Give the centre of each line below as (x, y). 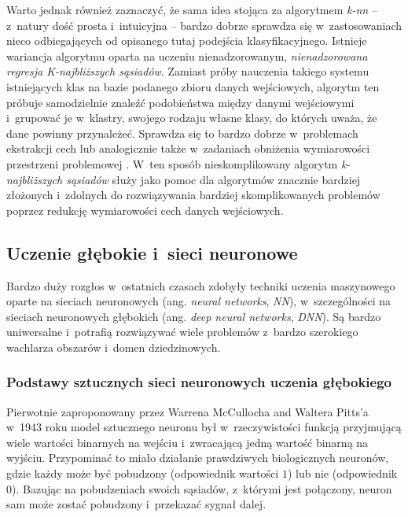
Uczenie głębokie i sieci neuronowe (152, 252)
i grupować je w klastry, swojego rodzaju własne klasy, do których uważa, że (192, 118)
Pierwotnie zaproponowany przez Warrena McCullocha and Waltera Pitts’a (187, 411)
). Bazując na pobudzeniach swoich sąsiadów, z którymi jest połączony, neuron (202, 488)
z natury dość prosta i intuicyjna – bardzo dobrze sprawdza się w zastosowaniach (204, 25)
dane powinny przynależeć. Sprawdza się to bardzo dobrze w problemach (182, 133)
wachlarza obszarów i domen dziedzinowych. (114, 347)
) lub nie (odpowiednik (342, 473)
